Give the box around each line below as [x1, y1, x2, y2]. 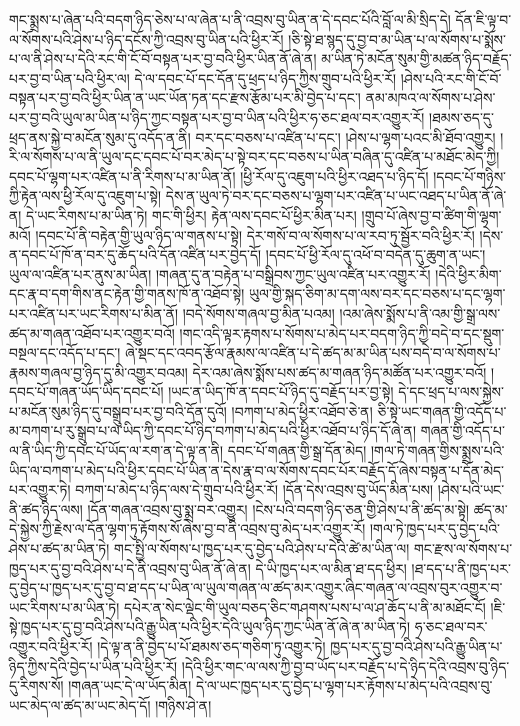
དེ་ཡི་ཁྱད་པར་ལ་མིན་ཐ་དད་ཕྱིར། [255, 557, 407, 578]
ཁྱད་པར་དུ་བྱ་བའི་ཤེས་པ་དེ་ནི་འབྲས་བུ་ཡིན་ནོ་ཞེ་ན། [9, 557, 251, 578]
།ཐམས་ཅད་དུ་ [429, 106, 494, 127]
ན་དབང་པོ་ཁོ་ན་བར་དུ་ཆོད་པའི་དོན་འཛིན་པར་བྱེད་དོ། [9, 244, 262, 265]
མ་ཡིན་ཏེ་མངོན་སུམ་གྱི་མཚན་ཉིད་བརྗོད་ [321, 48, 512, 69]
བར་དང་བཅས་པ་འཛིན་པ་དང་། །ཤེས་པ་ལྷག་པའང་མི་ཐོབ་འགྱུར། [195, 126, 496, 147]
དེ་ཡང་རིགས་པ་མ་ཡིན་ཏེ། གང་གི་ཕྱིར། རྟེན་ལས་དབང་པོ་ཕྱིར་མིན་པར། [26, 204, 357, 225]
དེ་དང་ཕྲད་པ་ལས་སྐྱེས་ [398, 381, 504, 402]
